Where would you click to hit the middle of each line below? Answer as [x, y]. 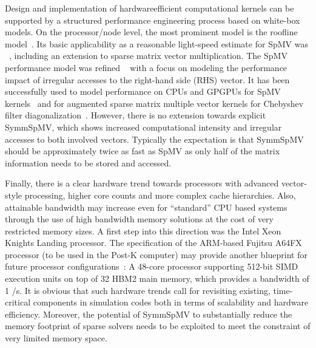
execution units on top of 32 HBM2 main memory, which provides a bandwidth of [157, 278]
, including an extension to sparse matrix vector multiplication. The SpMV [148, 56]
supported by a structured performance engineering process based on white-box [153, 20]
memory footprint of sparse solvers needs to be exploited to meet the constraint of [158, 326]
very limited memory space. [56, 338]
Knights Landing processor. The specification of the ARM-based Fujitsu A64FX [153, 243]
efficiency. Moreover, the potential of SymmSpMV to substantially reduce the [149, 314]
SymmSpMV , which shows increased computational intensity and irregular [143, 127]
